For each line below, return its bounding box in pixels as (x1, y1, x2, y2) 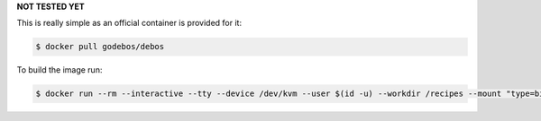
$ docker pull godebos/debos (35, 41, 165, 52)
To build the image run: (16, 65, 103, 75)
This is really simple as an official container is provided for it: (16, 18, 243, 29)
